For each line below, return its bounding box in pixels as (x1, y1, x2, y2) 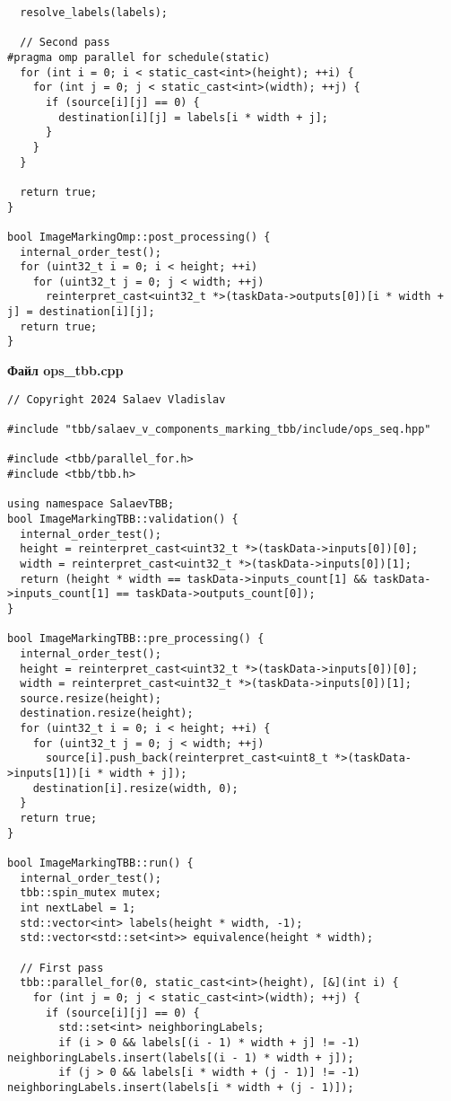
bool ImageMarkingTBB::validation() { (7, 512, 239, 525)
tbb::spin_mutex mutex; (20, 886, 161, 900)
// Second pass (20, 36, 110, 49)
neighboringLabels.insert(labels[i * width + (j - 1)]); (7, 1080, 354, 1094)
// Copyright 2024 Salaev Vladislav (7, 392, 226, 406)
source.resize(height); (20, 691, 161, 705)
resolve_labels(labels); (20, 6, 168, 19)
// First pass (20, 961, 104, 974)
